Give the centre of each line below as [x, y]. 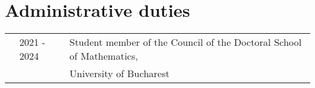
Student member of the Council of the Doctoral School [185, 42]
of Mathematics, [104, 56]
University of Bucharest [119, 74]
